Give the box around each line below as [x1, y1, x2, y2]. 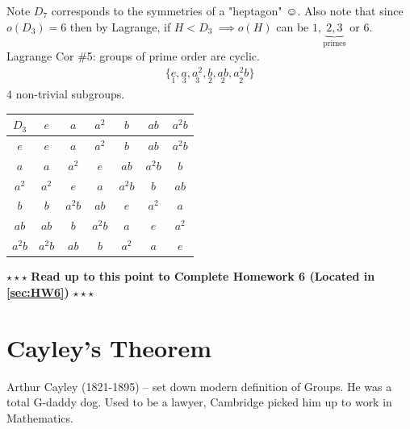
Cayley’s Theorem [6, 331, 212, 364]
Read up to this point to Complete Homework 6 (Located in [31, 268, 375, 285]
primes [323, 40, 346, 48]
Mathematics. [6, 409, 73, 426]
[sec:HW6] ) [6, 283, 69, 300]
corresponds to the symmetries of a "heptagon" [51, 2, 282, 19]
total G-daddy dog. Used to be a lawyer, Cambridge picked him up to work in [6, 394, 392, 410]
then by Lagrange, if [69, 18, 171, 35]
